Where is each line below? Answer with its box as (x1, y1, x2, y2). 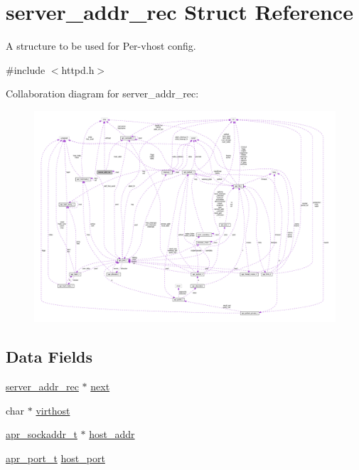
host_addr (89, 427, 135, 442)
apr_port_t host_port (6, 450, 105, 465)
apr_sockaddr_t (6, 427, 77, 442)
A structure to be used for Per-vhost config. (6, 38, 196, 53)
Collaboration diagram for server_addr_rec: (6, 86, 199, 101)
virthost (36, 402, 70, 417)
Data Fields (6, 346, 93, 368)
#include (6, 62, 45, 77)
